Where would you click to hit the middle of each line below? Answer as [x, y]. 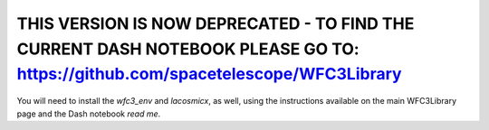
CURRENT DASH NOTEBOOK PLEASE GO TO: [188, 49]
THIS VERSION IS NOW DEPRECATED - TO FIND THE [216, 23]
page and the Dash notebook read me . [89, 114]
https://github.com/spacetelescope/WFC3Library [209, 74]
